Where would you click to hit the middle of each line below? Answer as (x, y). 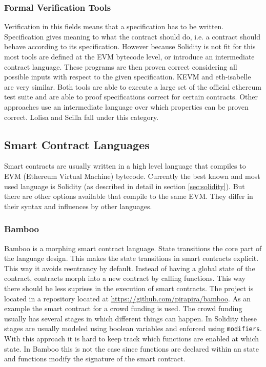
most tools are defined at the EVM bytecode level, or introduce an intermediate (129, 56)
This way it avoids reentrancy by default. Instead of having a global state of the (130, 268)
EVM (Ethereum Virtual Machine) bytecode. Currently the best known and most (132, 176)
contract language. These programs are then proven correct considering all (121, 66)
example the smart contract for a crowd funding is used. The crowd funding (123, 308)
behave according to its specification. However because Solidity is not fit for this (130, 46)
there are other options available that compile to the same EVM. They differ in (129, 196)
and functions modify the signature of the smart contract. (95, 359)
